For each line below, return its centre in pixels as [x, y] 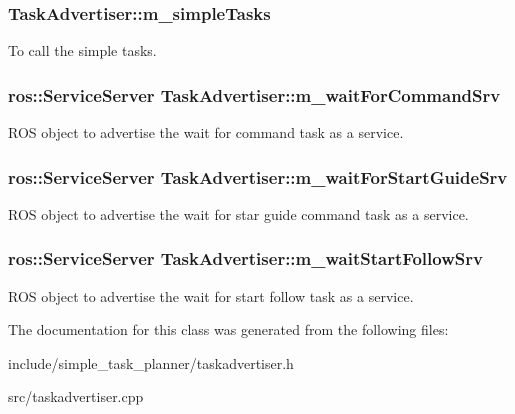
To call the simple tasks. [82, 50]
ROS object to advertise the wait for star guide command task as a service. [238, 213]
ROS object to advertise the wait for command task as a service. [206, 132]
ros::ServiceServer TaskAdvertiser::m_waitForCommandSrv [254, 94]
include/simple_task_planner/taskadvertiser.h [151, 362]
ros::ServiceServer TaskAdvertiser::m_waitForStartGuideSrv [258, 176]
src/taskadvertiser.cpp [76, 396]
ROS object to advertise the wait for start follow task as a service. [211, 295]
